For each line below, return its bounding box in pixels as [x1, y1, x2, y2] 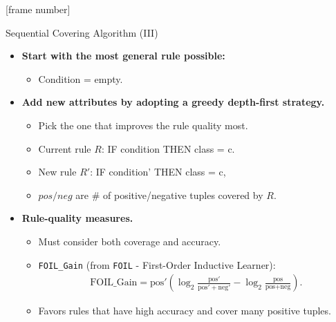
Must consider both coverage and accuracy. [38, 234, 221, 248]
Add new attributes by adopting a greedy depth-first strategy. [21, 95, 325, 109]
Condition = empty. [38, 71, 123, 86]
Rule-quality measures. [21, 211, 133, 225]
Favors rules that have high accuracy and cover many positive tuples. [38, 303, 331, 318]
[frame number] [6, 2, 71, 16]
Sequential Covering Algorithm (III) [6, 25, 158, 39]
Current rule [38, 141, 91, 155]
